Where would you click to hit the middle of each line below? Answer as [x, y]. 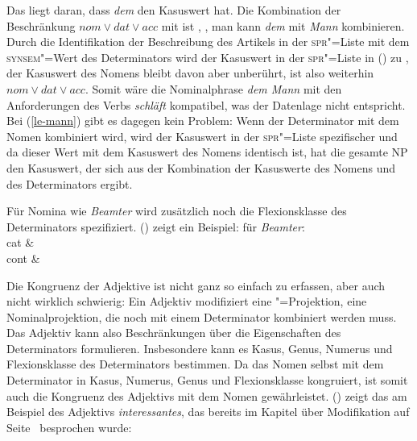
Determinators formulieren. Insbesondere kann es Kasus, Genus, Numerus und [200, 348]
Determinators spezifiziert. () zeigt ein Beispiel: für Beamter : [156, 226]
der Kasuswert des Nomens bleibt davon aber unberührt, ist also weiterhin [190, 73]
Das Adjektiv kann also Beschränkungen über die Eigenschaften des [174, 333]
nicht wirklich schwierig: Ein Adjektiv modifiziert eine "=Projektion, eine [187, 301]
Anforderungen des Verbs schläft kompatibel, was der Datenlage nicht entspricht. [206, 104]
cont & [23, 258]
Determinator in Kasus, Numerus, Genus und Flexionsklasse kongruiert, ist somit [207, 380]
